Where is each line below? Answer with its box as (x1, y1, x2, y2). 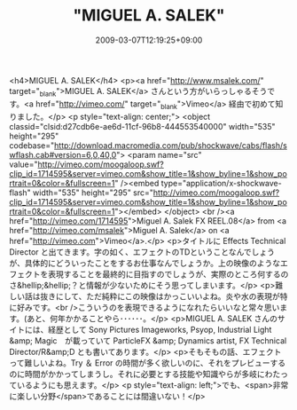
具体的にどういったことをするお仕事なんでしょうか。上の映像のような (24, 257, 281, 268)
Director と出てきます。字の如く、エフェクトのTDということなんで (9, 246, 252, 257)
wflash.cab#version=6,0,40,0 (9, 149, 117, 160)
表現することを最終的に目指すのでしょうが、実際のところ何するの (47, 268, 289, 280)
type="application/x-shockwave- (160, 177, 282, 188)
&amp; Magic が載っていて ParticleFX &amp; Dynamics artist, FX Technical (9, 335, 287, 346)
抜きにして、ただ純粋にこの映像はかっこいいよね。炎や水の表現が (39, 290, 281, 302)
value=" (9, 159, 38, 170)
